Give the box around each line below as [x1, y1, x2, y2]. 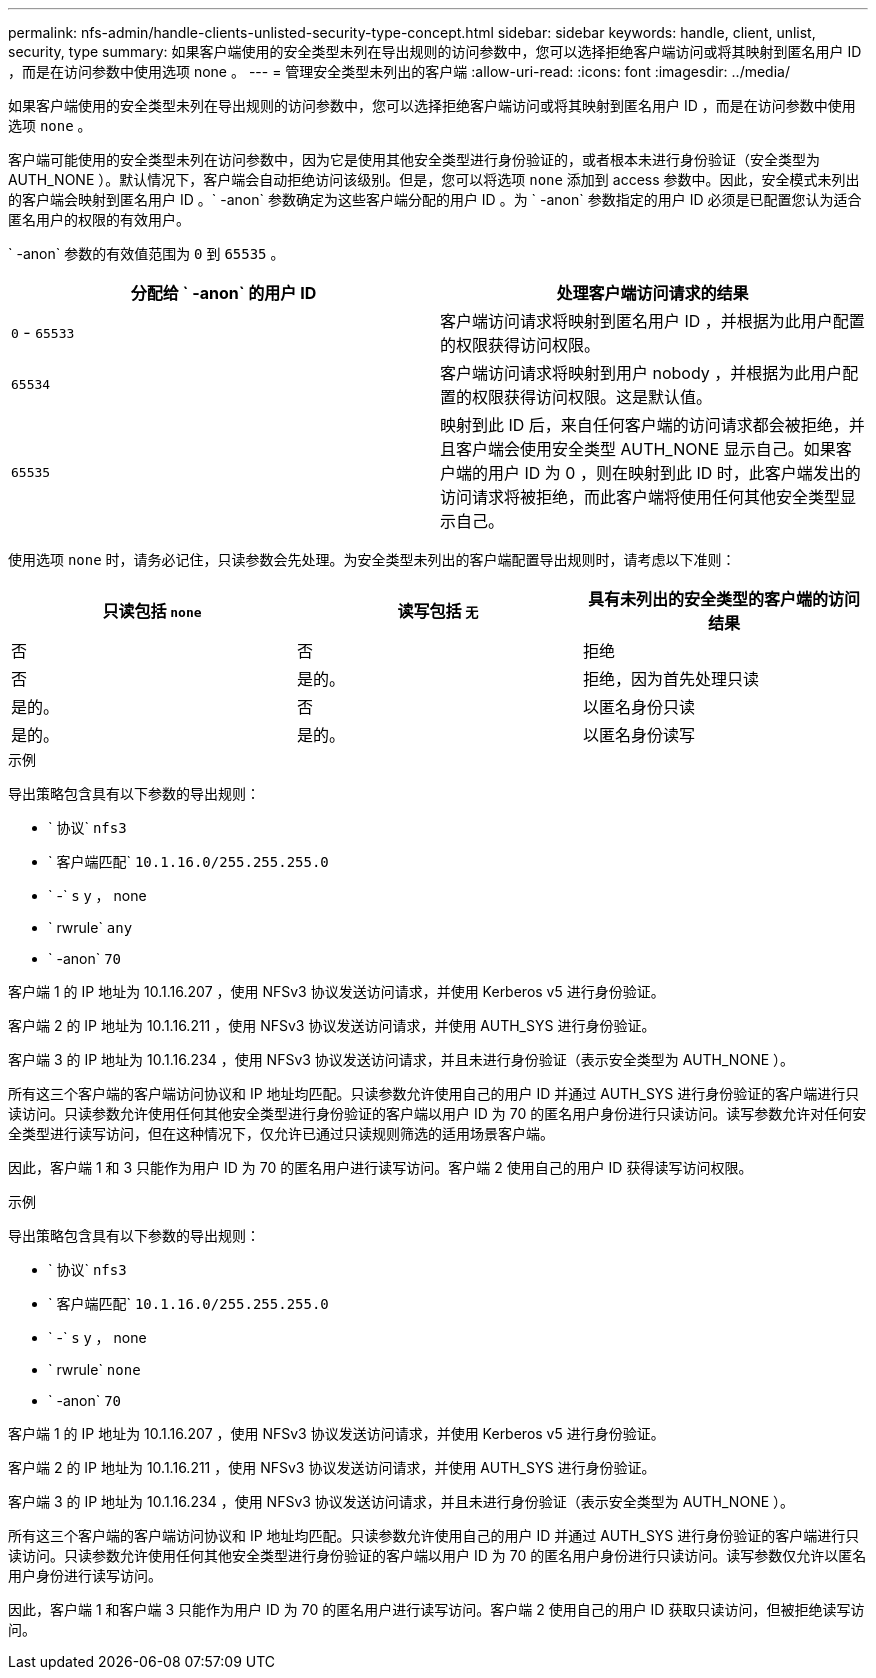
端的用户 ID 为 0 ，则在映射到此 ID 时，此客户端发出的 [456, 463, 861, 483]
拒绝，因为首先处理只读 [582, 669, 759, 689]
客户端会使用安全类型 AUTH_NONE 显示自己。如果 [456, 439, 836, 459]
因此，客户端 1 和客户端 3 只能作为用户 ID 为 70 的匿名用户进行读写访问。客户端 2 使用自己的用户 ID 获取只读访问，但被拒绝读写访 [8, 1601, 865, 1618]
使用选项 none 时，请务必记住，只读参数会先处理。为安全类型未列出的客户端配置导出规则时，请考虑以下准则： [8, 551, 736, 568]
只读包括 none [102, 601, 202, 621]
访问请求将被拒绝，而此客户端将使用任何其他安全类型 [440, 487, 841, 507]
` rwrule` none [48, 1361, 141, 1378]
